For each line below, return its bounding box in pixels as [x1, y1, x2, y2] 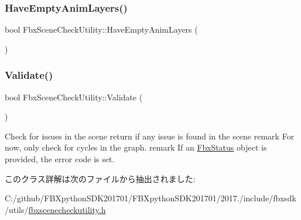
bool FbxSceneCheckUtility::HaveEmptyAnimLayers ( [5, 23, 198, 36]
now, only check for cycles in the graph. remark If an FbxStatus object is [5, 141, 267, 153]
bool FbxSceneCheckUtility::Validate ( [5, 90, 143, 103]
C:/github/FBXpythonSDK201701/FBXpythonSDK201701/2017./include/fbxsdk [5, 192, 296, 204]
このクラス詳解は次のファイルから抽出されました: [5, 172, 196, 184]
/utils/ [5, 203, 29, 215]
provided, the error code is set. [5, 153, 115, 165]
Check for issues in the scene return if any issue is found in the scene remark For [5, 130, 295, 142]
